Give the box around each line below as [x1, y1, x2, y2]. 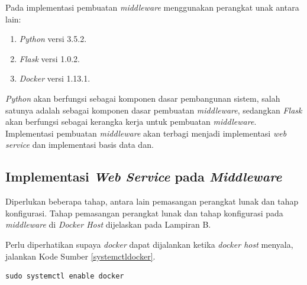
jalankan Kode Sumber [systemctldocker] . [5, 250, 156, 262]
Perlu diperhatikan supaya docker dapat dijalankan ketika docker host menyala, [5, 238, 293, 250]
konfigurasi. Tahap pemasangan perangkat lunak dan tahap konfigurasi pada [5, 206, 283, 219]
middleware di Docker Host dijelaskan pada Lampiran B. [5, 218, 211, 231]
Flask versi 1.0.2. [19, 52, 80, 64]
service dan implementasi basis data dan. [5, 138, 154, 151]
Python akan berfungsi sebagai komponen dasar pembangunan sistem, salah [5, 92, 280, 104]
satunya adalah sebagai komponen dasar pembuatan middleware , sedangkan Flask [5, 103, 302, 116]
